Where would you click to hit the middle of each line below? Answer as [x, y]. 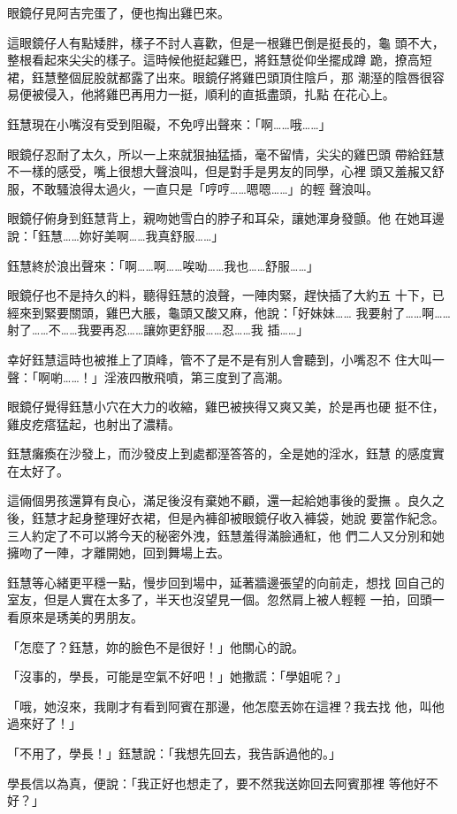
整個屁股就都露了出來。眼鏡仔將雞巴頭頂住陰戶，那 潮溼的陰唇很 [244, 77]
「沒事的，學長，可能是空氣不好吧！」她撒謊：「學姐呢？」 [177, 676]
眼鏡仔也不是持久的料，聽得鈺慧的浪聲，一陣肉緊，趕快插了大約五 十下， [220, 295]
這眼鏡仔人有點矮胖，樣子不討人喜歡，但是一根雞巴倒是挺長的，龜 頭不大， [226, 42]
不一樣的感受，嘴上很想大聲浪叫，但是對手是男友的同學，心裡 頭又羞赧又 [220, 171]
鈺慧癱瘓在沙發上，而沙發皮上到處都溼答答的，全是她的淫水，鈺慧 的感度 [220, 453]
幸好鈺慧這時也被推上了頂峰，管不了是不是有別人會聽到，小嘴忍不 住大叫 [220, 359]
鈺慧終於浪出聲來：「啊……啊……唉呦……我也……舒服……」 [163, 265]
